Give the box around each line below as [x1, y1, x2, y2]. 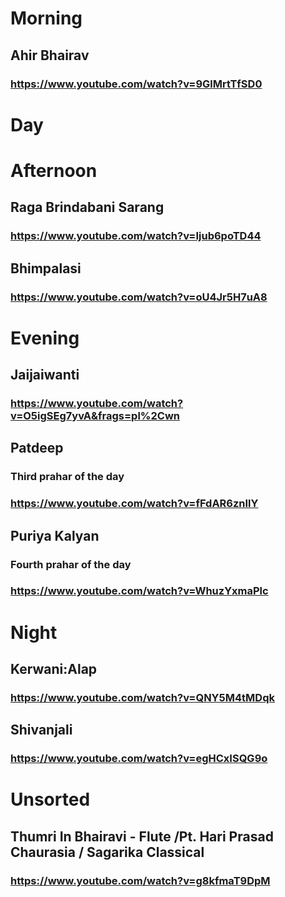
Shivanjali [10, 722, 73, 739]
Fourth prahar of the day [10, 557, 132, 571]
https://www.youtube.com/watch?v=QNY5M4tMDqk [10, 690, 275, 704]
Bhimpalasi [10, 260, 82, 277]
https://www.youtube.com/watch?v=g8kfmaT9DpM [10, 873, 271, 887]
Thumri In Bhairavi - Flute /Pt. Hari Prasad [10, 828, 274, 845]
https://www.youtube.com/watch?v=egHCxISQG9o [10, 752, 268, 766]
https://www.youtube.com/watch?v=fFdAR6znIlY [10, 497, 259, 511]
